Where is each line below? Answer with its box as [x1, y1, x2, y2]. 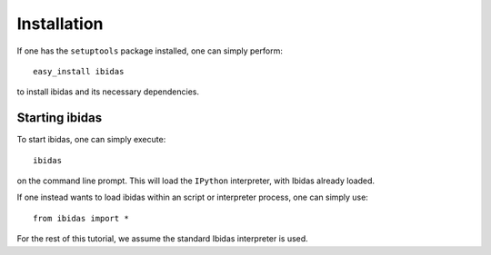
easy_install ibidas [33, 66, 125, 76]
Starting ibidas [16, 110, 103, 126]
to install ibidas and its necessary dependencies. [16, 86, 200, 97]
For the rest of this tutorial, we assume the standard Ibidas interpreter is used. [16, 233, 308, 244]
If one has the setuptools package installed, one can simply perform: [16, 45, 284, 56]
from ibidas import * [33, 213, 129, 223]
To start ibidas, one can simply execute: [16, 134, 166, 145]
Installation [16, 14, 104, 34]
